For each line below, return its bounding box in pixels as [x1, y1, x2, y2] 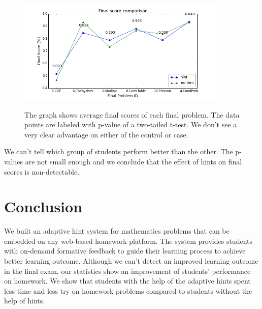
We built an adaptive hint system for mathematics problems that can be [4, 226, 230, 236]
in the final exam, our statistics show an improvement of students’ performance [4, 265, 251, 276]
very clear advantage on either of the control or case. [24, 129, 188, 139]
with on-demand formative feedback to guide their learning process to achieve [4, 245, 246, 256]
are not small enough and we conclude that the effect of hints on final [25, 156, 242, 166]
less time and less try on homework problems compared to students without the [4, 285, 252, 296]
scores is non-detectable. [4, 166, 80, 177]
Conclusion [4, 196, 83, 217]
